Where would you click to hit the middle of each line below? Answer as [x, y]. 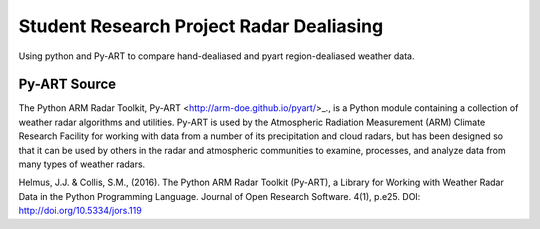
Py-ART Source [67, 84]
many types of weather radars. [82, 164]
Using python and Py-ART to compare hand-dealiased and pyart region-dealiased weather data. [216, 56]
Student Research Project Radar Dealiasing [201, 26]
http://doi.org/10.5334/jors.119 [80, 211]
